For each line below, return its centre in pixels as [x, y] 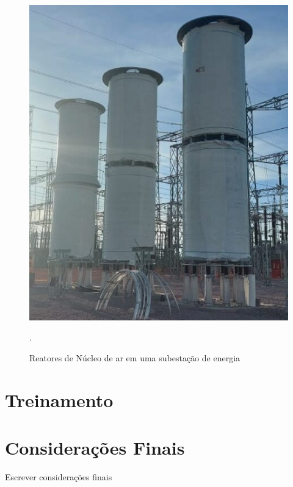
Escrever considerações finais [59, 476]
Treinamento [59, 399]
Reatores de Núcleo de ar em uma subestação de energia [135, 357]
